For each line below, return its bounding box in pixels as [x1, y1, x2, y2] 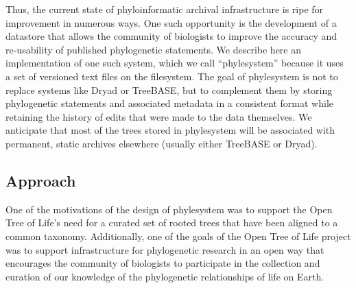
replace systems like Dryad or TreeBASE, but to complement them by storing [5, 82, 333, 97]
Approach [5, 169, 76, 191]
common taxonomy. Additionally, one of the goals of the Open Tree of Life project [5, 228, 351, 243]
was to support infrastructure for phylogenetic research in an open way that [5, 242, 324, 256]
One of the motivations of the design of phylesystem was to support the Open [5, 202, 333, 216]
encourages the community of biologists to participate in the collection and [5, 256, 320, 270]
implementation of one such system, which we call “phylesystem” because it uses [5, 56, 344, 70]
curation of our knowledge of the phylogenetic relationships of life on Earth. [5, 269, 324, 283]
